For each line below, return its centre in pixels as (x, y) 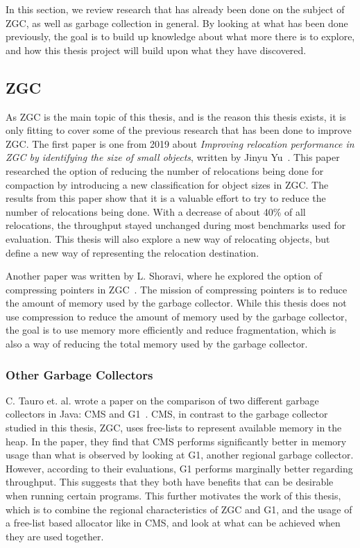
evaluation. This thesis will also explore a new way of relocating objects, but (168, 238)
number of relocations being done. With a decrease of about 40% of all (156, 211)
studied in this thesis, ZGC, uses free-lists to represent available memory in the (174, 428)
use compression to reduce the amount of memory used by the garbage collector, (177, 316)
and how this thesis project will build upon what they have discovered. (156, 50)
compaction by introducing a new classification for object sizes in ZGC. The (167, 184)
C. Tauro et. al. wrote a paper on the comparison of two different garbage (162, 400)
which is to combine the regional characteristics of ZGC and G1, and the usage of (179, 509)
